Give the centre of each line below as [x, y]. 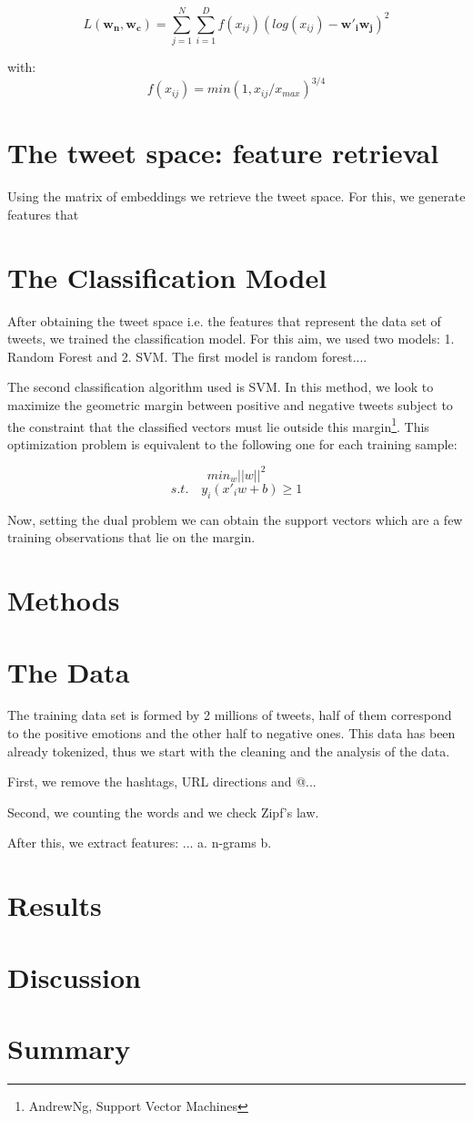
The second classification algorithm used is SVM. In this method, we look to [221, 387]
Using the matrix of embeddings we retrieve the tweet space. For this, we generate [236, 196]
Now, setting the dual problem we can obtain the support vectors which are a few [235, 519]
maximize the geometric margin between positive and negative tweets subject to [230, 405]
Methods [64, 600]
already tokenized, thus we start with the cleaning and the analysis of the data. [229, 751]
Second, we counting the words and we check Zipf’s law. [163, 812]
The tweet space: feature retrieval [223, 153]
